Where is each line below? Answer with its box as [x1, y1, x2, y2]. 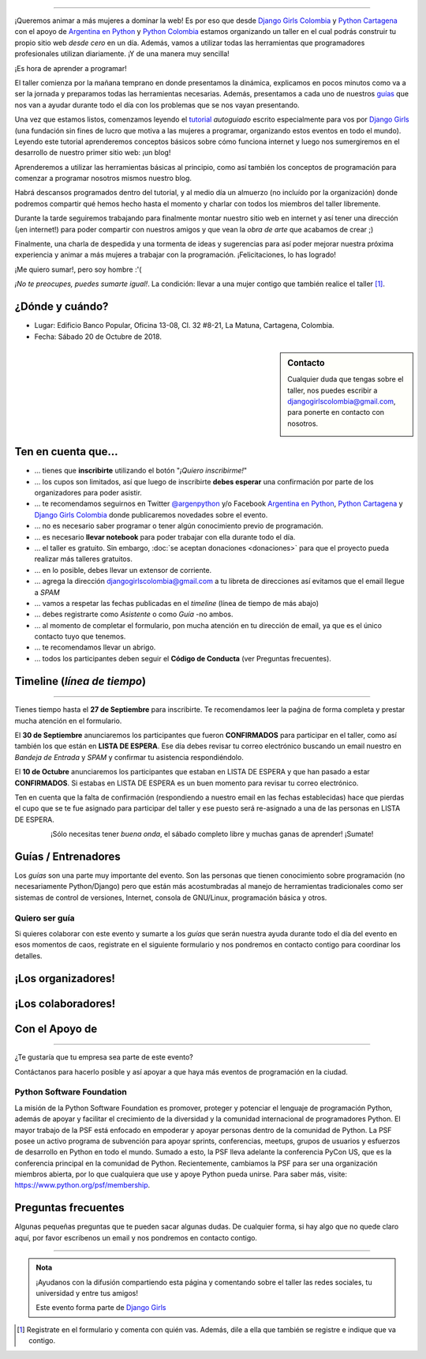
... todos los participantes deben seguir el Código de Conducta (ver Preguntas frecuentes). [34, 653, 331, 663]
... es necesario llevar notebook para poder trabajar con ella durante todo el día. [34, 532, 296, 541]
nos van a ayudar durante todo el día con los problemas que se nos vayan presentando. [14, 100, 300, 110]
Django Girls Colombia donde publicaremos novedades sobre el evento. [34, 510, 268, 519]
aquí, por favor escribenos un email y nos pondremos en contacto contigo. [14, 1233, 258, 1242]
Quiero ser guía [14, 913, 75, 924]
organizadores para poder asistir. [34, 488, 142, 497]
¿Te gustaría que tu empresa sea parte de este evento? [14, 1052, 193, 1062]
